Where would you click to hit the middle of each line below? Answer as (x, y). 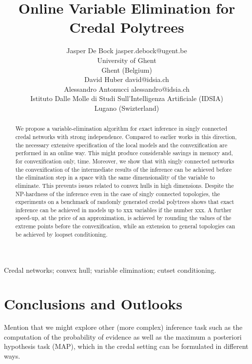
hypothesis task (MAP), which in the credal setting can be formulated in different (126, 346)
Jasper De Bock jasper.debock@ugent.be (127, 51)
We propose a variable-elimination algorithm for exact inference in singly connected (121, 129)
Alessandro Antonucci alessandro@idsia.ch (127, 89)
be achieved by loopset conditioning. (61, 234)
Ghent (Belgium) (127, 70)
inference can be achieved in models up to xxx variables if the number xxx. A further (124, 210)
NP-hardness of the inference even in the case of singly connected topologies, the (118, 193)
